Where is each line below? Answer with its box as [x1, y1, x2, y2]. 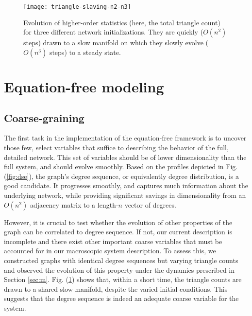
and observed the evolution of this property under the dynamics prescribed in [4, 264, 235, 275]
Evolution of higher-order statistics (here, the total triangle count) [23, 17, 220, 27]
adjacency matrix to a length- [30, 199, 118, 210]
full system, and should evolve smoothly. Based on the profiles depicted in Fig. [4, 161, 238, 172]
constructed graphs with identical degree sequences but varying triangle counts [4, 255, 238, 265]
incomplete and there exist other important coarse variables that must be [4, 236, 222, 246]
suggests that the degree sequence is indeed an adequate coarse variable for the [4, 293, 239, 303]
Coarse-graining [4, 110, 84, 125]
